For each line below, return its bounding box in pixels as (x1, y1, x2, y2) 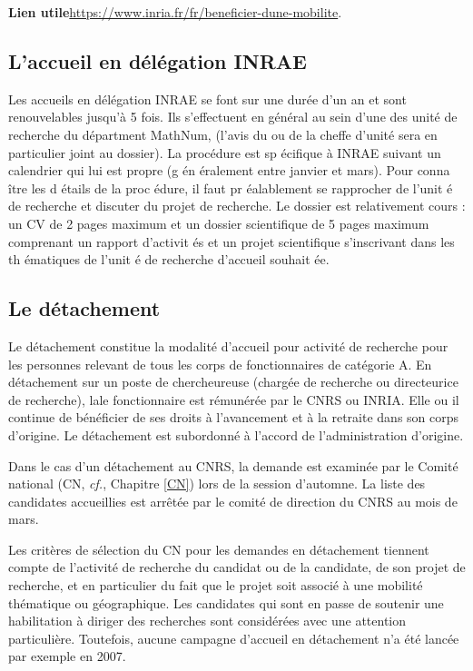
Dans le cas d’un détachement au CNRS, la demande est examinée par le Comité (8, 456, 458, 475)
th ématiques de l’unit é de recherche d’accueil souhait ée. (8, 250, 330, 269)
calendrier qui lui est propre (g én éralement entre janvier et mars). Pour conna (8, 161, 450, 180)
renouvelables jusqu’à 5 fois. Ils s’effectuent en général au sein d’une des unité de (8, 107, 458, 126)
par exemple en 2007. (8, 646, 126, 666)
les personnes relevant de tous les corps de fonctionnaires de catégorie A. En (8, 354, 432, 373)
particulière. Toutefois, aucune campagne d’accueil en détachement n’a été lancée (8, 628, 459, 647)
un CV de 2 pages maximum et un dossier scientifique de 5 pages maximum (8, 213, 429, 232)
